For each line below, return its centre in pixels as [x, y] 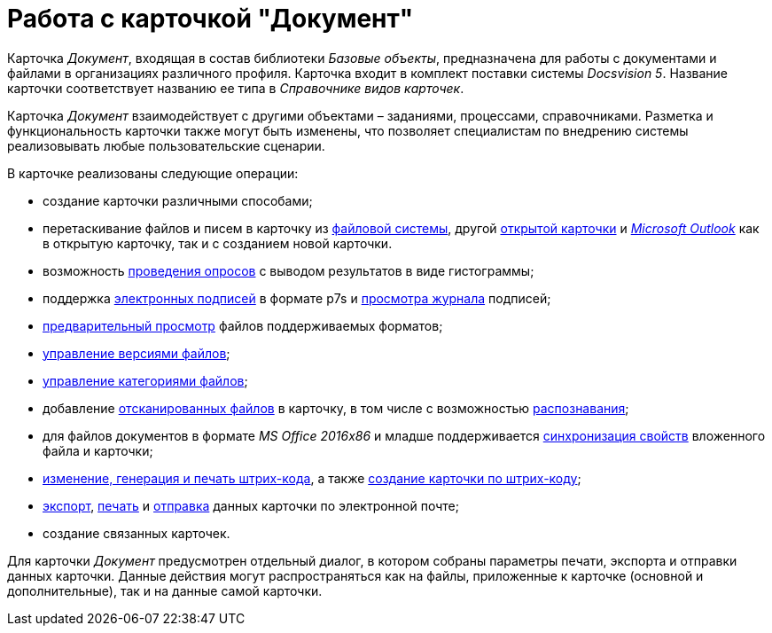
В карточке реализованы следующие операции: [153, 173]
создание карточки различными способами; [178, 200]
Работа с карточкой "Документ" [211, 19]
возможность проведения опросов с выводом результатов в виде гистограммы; [289, 270]
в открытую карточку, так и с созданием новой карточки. [218, 243]
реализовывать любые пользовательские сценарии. [166, 145]
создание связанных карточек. [136, 533]
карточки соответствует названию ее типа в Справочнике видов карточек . [236, 88]
